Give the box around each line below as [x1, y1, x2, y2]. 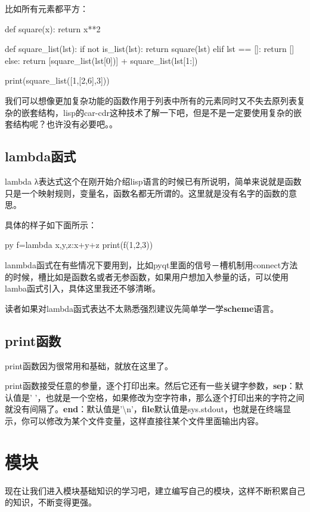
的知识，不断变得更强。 [5, 496, 97, 508]
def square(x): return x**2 [5, 22, 101, 35]
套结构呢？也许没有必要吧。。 [5, 118, 117, 130]
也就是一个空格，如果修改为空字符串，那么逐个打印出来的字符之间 [45, 391, 305, 403]
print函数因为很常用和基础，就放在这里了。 [5, 359, 173, 372]
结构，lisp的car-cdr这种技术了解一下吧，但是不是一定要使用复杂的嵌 [38, 106, 302, 118]
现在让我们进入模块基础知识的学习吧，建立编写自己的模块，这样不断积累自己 [5, 484, 305, 496]
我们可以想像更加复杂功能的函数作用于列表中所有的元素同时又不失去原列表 [5, 94, 297, 106]
